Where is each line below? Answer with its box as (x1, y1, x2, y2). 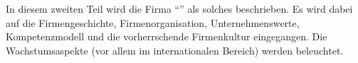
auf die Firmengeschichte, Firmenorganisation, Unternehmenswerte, (6, 15, 300, 30)
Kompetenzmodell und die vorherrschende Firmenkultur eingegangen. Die (6, 29, 327, 44)
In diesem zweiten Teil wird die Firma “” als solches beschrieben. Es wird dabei (6, 1, 353, 16)
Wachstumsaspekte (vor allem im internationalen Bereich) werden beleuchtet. (6, 42, 344, 57)
